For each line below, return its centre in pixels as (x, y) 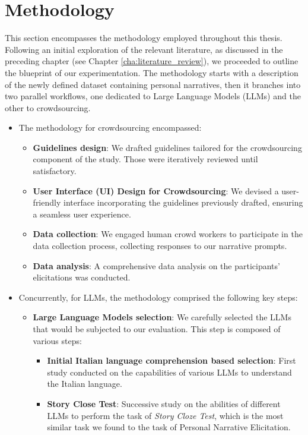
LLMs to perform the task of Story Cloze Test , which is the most (165, 415)
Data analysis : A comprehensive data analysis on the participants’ (156, 265)
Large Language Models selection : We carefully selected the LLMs (162, 317)
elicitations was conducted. (82, 277)
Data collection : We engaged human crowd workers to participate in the (168, 234)
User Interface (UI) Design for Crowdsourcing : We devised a (156, 190)
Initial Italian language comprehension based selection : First (172, 360)
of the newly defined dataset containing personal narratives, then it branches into (153, 84)
